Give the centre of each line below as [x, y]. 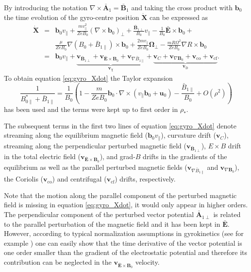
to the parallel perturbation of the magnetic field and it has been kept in [112, 224]
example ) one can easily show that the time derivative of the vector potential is [123, 243]
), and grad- [117, 156]
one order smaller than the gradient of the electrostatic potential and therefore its [126, 252]
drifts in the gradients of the [185, 156]
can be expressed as [179, 17]
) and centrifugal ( [79, 179]
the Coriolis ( [24, 179]
